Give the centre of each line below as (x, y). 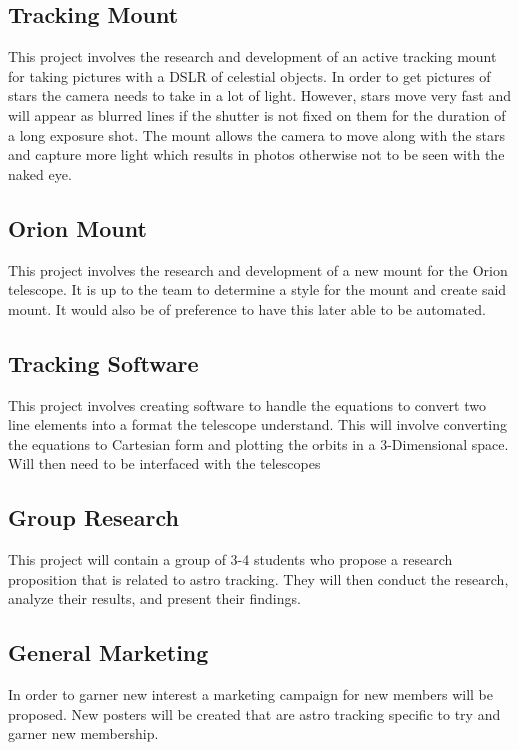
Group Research (93, 517)
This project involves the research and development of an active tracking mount (252, 56)
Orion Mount (77, 227)
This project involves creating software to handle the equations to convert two (247, 404)
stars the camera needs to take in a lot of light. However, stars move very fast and (260, 95)
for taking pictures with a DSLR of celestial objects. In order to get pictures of (249, 75)
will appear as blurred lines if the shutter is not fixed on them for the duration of (257, 114)
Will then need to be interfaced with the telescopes (164, 463)
